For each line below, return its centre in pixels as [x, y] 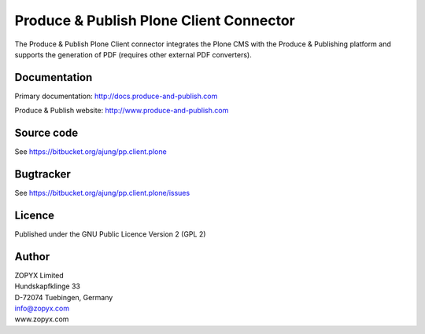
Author [32, 257]
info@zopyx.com [42, 308]
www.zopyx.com [42, 319]
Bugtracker [42, 174]
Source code [46, 133]
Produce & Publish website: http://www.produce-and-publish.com [122, 111]
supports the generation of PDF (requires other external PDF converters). [133, 54]
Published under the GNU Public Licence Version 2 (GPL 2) [110, 234]
